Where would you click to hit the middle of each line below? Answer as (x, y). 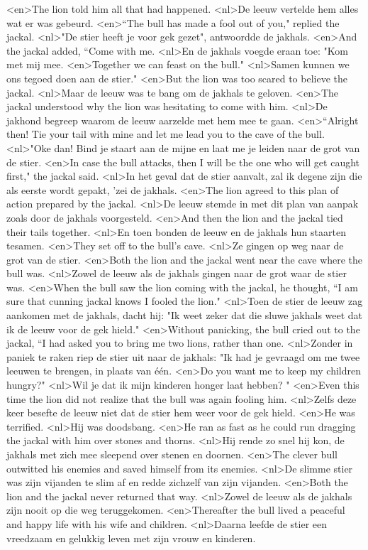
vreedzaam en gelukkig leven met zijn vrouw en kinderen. (131, 538)
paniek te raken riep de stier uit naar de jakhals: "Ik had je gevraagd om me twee (183, 356)
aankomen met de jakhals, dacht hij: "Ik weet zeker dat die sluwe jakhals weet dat (185, 315)
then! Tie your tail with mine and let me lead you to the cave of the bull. (166, 134)
